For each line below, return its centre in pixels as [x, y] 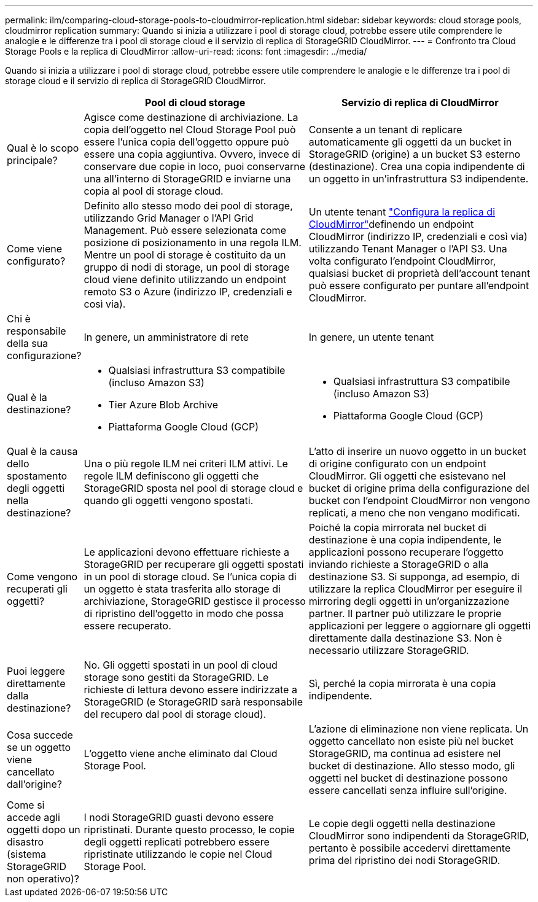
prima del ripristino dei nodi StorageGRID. [404, 860]
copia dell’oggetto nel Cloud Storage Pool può [190, 130]
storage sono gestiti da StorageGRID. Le [176, 677]
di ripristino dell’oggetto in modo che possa [184, 613]
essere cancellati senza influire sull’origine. [408, 790]
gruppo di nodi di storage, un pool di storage [187, 267]
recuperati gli [37, 589]
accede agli [33, 817]
